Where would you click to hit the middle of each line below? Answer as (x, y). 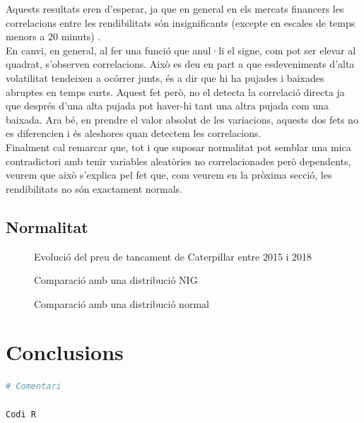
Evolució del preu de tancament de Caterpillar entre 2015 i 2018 (173, 256)
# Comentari (34, 387)
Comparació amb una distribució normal (122, 303)
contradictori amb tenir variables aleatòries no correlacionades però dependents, (178, 161)
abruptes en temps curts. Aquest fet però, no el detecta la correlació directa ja (175, 91)
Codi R (21, 414)
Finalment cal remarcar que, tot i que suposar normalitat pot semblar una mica (178, 147)
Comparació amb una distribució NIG (116, 280)
